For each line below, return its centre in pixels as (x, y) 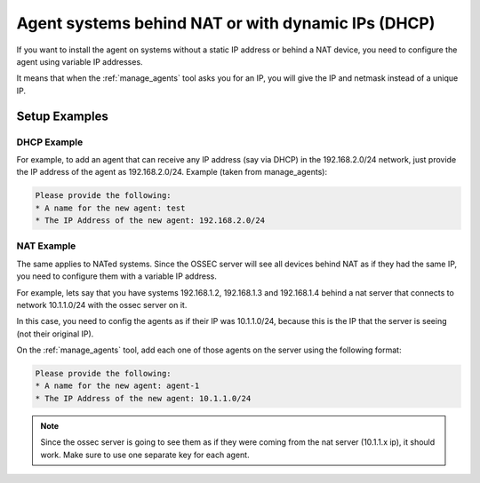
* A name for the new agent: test (110, 208)
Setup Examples (62, 116)
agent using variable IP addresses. (80, 61)
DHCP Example (50, 142)
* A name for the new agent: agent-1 (117, 386)
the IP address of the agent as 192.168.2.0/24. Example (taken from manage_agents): (172, 172)
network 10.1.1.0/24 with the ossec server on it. (102, 305)
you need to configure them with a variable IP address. (117, 276)
